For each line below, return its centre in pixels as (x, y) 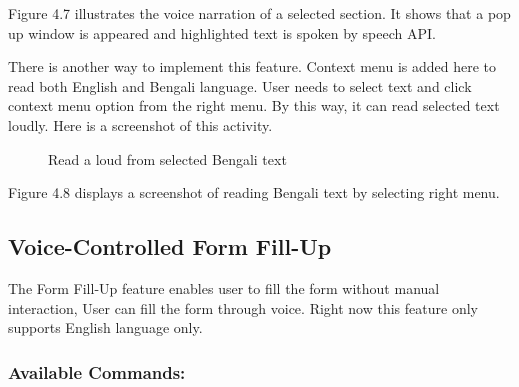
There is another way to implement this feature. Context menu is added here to (252, 66)
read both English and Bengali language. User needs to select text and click (240, 85)
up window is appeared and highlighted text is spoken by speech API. (222, 32)
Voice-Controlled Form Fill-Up (170, 246)
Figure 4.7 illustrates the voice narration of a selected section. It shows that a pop (259, 13)
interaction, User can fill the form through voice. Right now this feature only (243, 307)
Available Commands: (97, 371)
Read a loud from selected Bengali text (167, 158)
